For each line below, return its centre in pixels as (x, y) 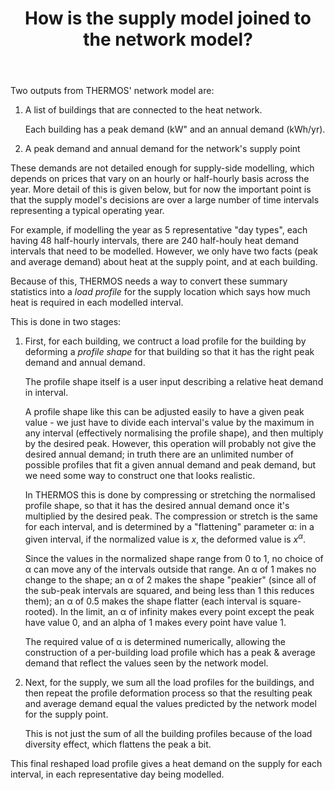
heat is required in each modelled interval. (97, 303)
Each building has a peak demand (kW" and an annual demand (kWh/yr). (175, 129)
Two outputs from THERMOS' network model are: (112, 91)
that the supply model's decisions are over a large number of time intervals (165, 200)
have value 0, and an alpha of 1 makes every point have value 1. (155, 622)
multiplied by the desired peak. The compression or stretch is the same (171, 516)
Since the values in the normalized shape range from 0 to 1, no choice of (174, 558)
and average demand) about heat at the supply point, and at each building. (164, 262)
